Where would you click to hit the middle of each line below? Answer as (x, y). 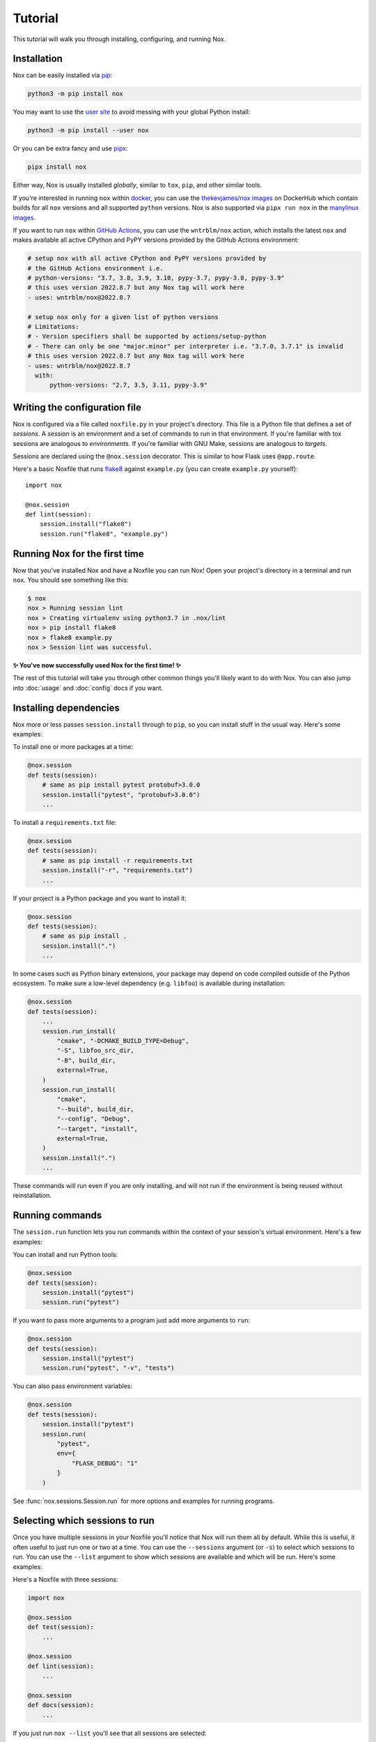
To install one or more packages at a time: (73, 747)
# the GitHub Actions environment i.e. (95, 268)
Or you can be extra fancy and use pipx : (70, 148)
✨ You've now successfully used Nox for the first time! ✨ (97, 665)
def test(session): (61, 1627)
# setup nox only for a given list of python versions (123, 317)
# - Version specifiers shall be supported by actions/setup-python (147, 337)
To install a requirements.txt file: (65, 823)
